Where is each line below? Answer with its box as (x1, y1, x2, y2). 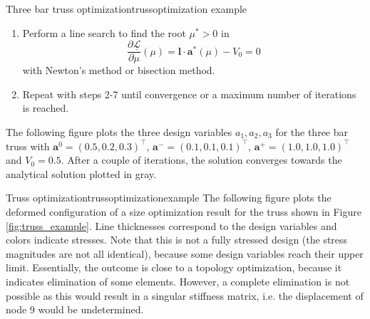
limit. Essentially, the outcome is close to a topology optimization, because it (6, 260, 342, 275)
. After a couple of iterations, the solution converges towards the (61, 152, 342, 167)
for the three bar (275, 125, 349, 140)
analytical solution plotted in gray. (6, 166, 156, 181)
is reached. (22, 100, 69, 115)
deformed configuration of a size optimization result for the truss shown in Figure (6, 204, 361, 219)
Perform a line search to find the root (22, 25, 186, 40)
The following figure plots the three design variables (6, 125, 232, 140)
